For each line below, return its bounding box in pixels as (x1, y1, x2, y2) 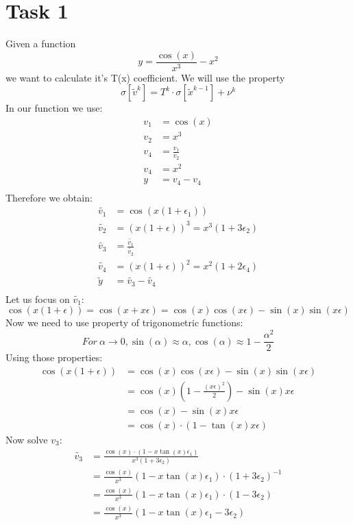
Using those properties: (5, 350, 103, 365)
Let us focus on (5, 291, 70, 306)
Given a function (5, 36, 76, 51)
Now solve (5, 432, 48, 446)
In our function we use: (5, 101, 103, 115)
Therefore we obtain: (5, 190, 93, 204)
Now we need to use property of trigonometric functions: (5, 315, 243, 330)
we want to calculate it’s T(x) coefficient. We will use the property (5, 70, 285, 84)
